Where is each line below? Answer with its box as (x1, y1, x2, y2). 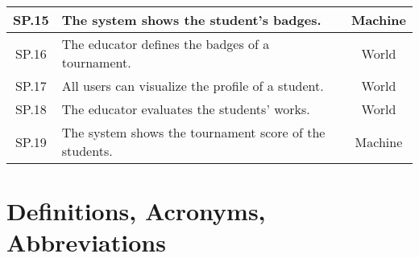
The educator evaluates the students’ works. (61, 100, 310, 118)
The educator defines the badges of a (61, 35, 270, 53)
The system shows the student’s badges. (61, 10, 322, 29)
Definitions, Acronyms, (6, 195, 266, 227)
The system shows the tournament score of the (61, 123, 326, 141)
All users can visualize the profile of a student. (61, 76, 324, 95)
